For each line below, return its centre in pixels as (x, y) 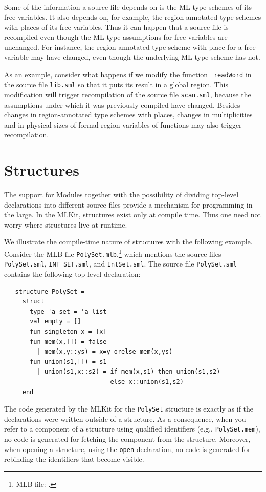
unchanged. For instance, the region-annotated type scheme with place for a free (130, 47)
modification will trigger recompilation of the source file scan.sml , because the (128, 94)
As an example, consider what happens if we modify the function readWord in (128, 74)
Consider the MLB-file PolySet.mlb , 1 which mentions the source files (113, 253)
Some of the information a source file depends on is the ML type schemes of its (128, 7)
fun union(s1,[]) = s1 (68, 362)
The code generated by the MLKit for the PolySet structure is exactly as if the (129, 409)
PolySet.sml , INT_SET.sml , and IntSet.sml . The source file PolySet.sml (120, 264)
